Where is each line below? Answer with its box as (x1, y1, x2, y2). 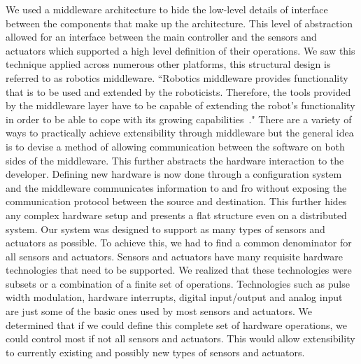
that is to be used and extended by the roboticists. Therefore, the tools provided (6, 84, 351, 99)
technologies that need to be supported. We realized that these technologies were (6, 262, 352, 277)
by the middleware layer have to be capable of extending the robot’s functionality (6, 98, 355, 113)
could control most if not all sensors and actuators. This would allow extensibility (6, 331, 355, 346)
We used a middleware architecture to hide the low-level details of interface (6, 2, 328, 16)
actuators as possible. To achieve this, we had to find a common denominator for (6, 235, 352, 250)
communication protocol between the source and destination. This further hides (6, 194, 347, 209)
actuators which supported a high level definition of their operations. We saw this (6, 43, 355, 57)
